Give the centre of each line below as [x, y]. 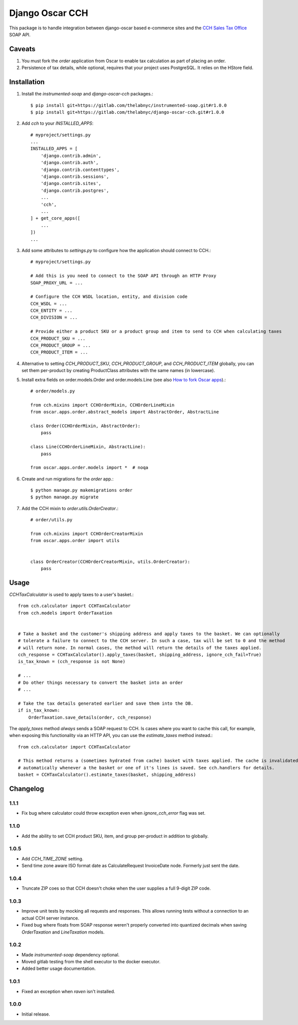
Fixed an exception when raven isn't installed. [68, 991]
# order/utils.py [51, 520]
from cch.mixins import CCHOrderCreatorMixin [87, 534]
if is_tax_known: [39, 710]
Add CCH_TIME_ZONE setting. [53, 858]
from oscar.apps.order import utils [75, 541]
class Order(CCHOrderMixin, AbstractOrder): [86, 426]
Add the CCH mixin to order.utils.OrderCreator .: [70, 508]
